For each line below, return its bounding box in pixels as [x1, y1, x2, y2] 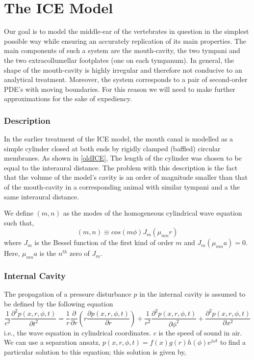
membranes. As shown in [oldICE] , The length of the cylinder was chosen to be [4, 153, 242, 163]
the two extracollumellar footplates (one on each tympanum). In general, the [4, 55, 234, 65]
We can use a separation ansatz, [4, 337, 101, 347]
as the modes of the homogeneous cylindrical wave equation [63, 208, 242, 218]
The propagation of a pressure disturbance [4, 289, 131, 299]
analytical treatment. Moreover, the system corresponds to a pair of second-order [4, 74, 248, 84]
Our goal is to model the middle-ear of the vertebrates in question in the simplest [4, 26, 249, 36]
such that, [4, 217, 34, 227]
